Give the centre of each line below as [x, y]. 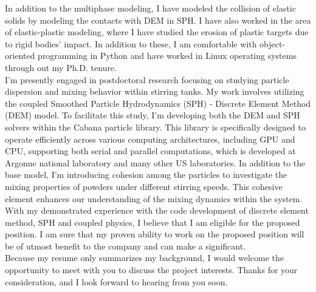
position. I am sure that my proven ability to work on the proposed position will [155, 234]
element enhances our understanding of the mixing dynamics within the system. [154, 198]
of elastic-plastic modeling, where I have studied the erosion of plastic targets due [157, 32]
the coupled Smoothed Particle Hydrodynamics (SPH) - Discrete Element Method [158, 103]
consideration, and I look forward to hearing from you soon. [116, 281]
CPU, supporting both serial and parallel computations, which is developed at [150, 151]
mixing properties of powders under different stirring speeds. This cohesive [144, 186]
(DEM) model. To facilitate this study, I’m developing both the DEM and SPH [153, 115]
